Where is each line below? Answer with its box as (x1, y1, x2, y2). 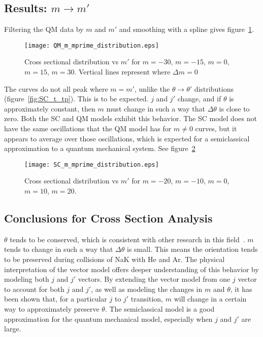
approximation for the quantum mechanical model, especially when (4, 313, 213, 324)
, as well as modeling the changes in (91, 283, 203, 294)
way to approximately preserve (4, 304, 100, 314)
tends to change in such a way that (4, 244, 113, 254)
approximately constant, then (4, 103, 95, 114)
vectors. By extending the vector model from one (78, 274, 231, 284)
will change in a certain (174, 293, 247, 304)
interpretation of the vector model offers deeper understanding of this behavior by (4, 264, 259, 274)
